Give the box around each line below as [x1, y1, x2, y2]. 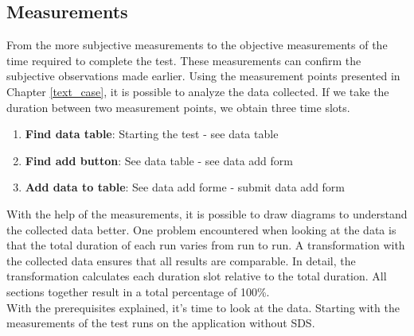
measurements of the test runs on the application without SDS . [6, 315, 315, 331]
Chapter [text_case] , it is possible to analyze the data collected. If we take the [6, 83, 389, 99]
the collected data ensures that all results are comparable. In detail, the [6, 252, 356, 268]
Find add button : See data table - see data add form [25, 152, 293, 168]
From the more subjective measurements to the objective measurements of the [6, 37, 388, 53]
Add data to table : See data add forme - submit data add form [25, 179, 346, 195]
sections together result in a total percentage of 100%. [6, 283, 270, 299]
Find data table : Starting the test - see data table [25, 126, 279, 142]
